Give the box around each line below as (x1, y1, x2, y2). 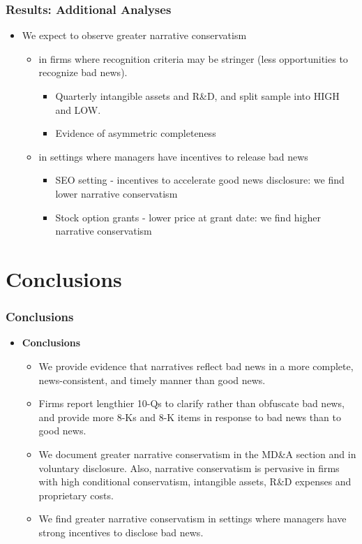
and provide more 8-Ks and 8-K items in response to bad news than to (38, 409, 341, 424)
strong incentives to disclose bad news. (38, 524, 204, 539)
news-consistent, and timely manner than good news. (38, 372, 266, 387)
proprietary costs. (38, 487, 114, 502)
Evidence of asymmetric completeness (55, 126, 216, 140)
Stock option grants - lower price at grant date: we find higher (55, 209, 321, 224)
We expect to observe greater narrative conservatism (22, 28, 247, 43)
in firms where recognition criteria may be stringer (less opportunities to (38, 51, 348, 66)
